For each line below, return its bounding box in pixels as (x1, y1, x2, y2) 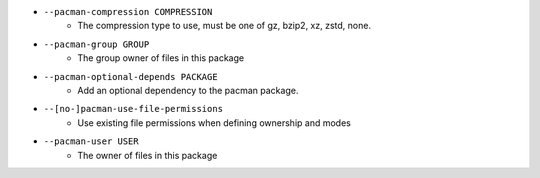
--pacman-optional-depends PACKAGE (43, 71, 219, 82)
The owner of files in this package (77, 149, 218, 161)
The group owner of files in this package (77, 52, 245, 64)
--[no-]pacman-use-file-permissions (43, 103, 224, 115)
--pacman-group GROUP (43, 38, 150, 50)
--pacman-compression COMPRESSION (43, 6, 213, 17)
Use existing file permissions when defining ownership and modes (77, 116, 352, 129)
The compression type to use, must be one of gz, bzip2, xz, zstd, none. (77, 20, 372, 32)
